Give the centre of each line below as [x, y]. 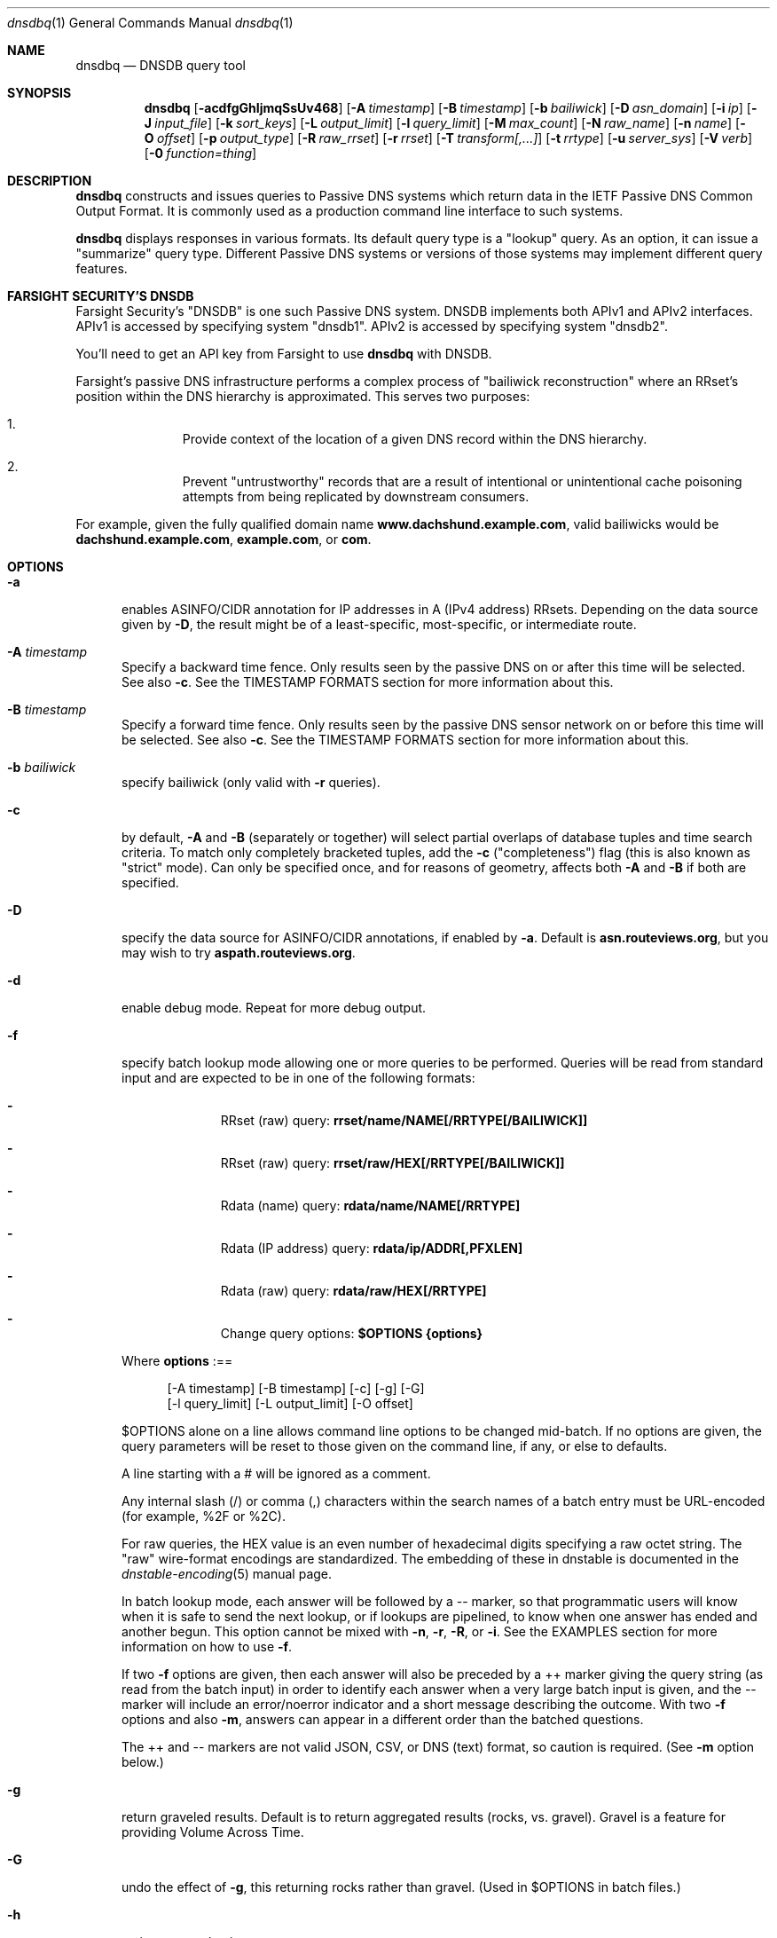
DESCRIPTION [50, 181]
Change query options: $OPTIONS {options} [352, 1333]
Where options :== [177, 1361]
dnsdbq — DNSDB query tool [161, 65]
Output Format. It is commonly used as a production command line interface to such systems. [349, 211]
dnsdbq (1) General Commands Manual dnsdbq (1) [150, 23]
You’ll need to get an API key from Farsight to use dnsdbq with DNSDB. [284, 354]
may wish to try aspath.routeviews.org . [239, 953]
